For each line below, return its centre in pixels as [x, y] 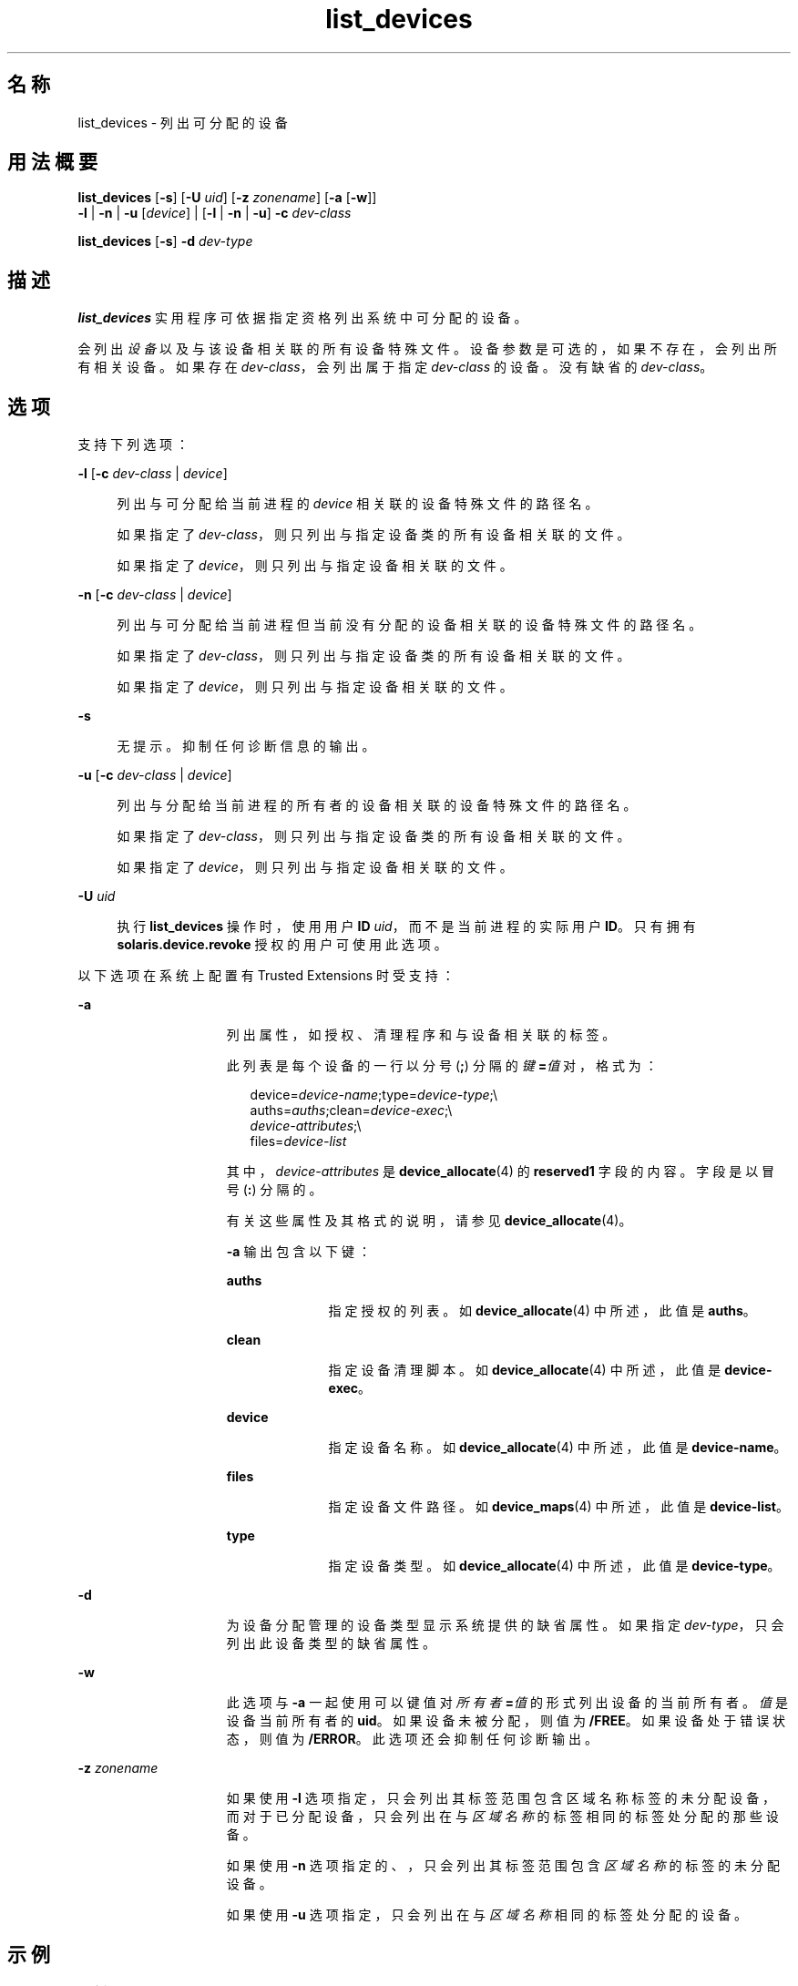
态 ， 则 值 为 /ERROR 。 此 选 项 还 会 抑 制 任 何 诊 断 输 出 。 [412, 1739]
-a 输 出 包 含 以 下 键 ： [298, 1252]
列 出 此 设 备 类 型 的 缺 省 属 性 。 [331, 1643]
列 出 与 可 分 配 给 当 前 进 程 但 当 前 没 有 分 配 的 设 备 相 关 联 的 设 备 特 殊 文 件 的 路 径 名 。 [409, 625]
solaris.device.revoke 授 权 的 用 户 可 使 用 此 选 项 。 [282, 945]
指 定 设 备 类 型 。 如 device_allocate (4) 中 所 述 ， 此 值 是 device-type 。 [554, 1566]
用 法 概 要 [52, 162]
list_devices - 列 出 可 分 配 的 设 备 [183, 122]
